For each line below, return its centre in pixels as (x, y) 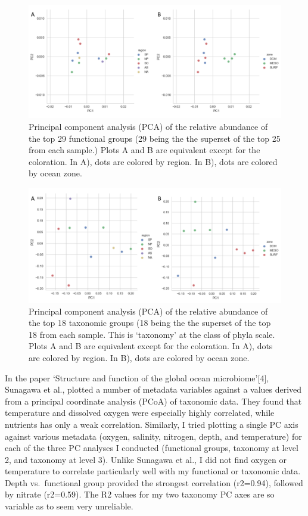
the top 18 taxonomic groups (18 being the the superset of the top (150, 323)
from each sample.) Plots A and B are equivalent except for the (144, 150)
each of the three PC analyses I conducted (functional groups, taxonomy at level (152, 448)
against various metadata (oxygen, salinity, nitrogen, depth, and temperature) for (153, 436)
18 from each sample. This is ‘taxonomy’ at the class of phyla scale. (152, 334)
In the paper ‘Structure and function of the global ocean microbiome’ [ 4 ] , (137, 377)
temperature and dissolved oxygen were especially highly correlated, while (140, 413)
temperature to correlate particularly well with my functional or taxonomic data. (153, 471)
